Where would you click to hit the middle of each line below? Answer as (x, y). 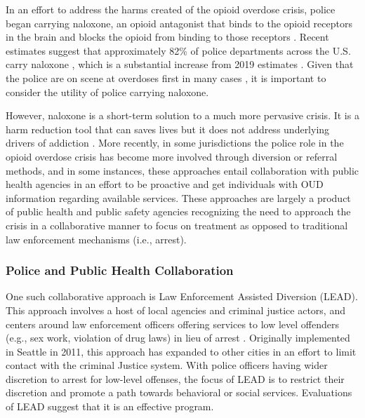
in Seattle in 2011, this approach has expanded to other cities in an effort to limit (181, 351)
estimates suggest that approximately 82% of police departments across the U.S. (178, 50)
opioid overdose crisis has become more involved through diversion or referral (172, 156)
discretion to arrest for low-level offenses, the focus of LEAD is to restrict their (175, 378)
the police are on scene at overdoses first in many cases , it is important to (166, 77)
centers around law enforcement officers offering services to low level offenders (173, 324)
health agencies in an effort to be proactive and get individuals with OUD (165, 184)
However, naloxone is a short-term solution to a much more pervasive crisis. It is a (182, 115)
